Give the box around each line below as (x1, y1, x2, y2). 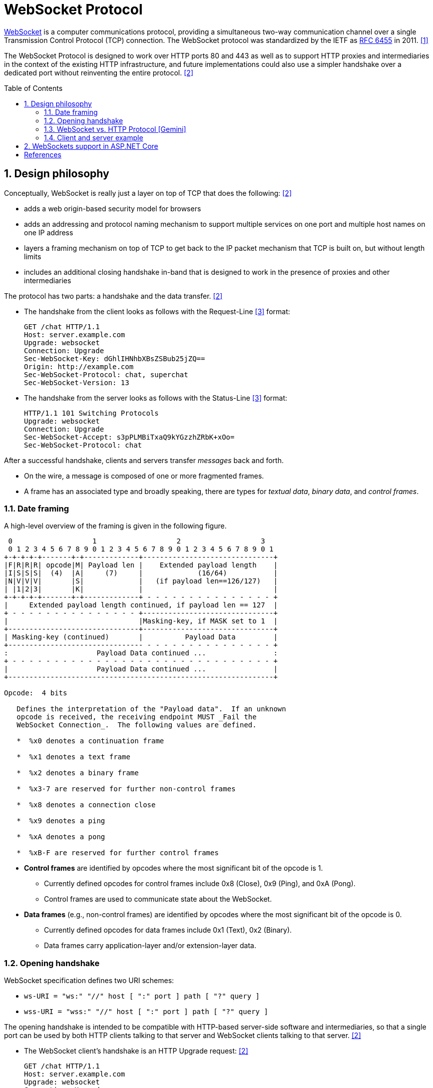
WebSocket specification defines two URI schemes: (4, 976, 174, 985)
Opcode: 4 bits (4, 689, 67, 697)
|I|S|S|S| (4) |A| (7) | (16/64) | (4, 569, 278, 577)
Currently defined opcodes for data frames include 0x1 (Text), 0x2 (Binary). (44, 926, 292, 935)
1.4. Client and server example (44, 133, 143, 142)
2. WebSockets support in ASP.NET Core (24, 141, 158, 150)
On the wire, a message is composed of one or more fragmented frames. (24, 471, 264, 480)
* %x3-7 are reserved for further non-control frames (16, 785, 236, 793)
